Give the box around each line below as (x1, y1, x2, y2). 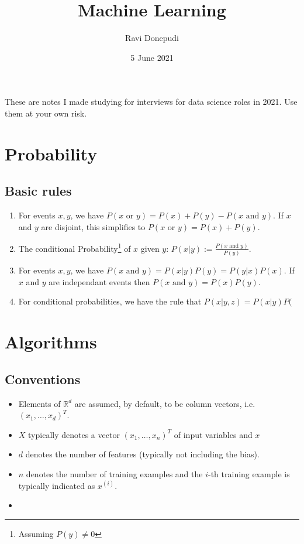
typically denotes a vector (28, 428, 120, 440)
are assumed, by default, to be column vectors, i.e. (74, 397, 255, 409)
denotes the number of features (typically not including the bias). (25, 448, 260, 460)
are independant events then (49, 275, 150, 288)
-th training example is (208, 467, 290, 480)
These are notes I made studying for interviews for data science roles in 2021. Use (5, 95, 298, 108)
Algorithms (5, 330, 97, 354)
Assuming (18, 527, 54, 539)
